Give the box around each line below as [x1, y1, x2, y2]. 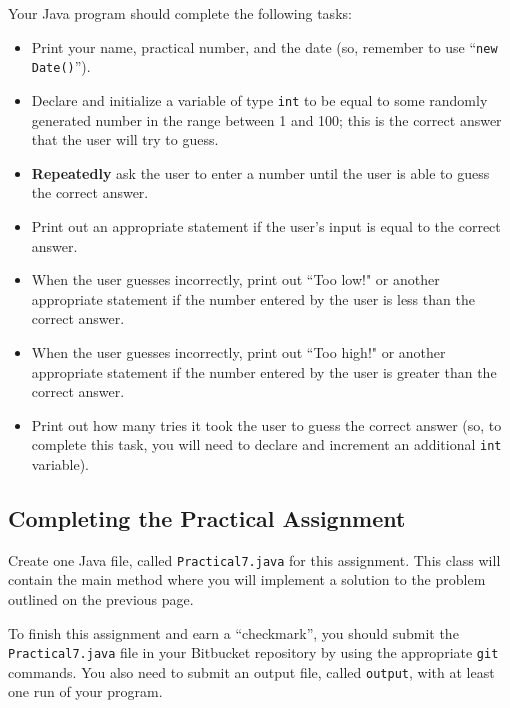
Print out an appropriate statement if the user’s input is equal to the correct [31, 215, 501, 236]
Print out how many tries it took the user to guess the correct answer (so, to [31, 414, 502, 435]
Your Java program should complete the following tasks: [8, 3, 352, 23]
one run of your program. [8, 681, 163, 702]
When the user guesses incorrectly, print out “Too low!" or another [31, 269, 440, 290]
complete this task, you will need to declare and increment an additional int [31, 434, 502, 455]
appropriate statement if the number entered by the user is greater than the [31, 361, 497, 382]
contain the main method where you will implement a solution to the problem [8, 569, 486, 590]
